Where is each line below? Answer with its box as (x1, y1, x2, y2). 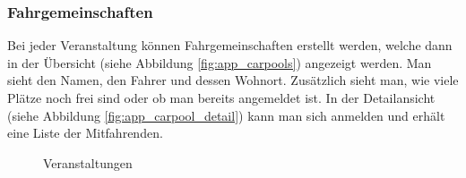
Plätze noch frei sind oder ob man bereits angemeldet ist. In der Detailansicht (7, 89, 436, 106)
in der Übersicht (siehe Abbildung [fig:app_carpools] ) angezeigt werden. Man (7, 53, 432, 72)
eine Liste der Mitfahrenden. (7, 123, 163, 142)
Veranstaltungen (43, 153, 133, 172)
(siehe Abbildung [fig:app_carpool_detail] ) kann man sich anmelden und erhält (7, 106, 445, 124)
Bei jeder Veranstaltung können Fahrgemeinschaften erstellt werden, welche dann (7, 36, 453, 55)
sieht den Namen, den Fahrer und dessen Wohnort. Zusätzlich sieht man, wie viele (7, 71, 459, 89)
